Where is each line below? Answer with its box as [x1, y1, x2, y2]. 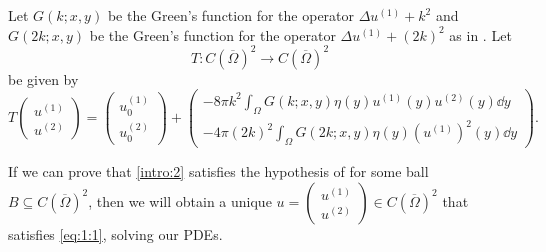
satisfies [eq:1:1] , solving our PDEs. [8, 223, 223, 244]
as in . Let [449, 24, 512, 45]
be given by [8, 68, 79, 89]
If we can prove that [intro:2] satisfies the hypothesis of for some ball [8, 161, 429, 181]
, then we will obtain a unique [88, 190, 272, 211]
